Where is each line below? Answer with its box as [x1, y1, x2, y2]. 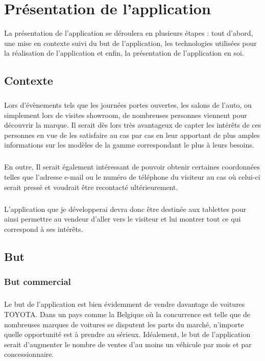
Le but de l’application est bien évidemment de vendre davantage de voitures [4, 299, 245, 309]
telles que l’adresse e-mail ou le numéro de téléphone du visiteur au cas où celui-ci [4, 172, 260, 182]
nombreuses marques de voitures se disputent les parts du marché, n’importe [4, 319, 244, 329]
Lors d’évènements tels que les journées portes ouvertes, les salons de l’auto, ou [4, 100, 252, 110]
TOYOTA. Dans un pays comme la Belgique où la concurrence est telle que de [4, 308, 251, 319]
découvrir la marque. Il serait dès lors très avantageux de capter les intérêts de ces [4, 119, 261, 130]
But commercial [4, 275, 71, 288]
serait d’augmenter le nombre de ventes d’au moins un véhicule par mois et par [4, 339, 252, 349]
